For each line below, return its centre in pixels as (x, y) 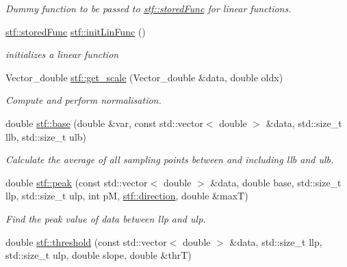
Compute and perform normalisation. (83, 100)
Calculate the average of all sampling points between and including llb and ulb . (170, 159)
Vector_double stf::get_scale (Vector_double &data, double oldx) (144, 77)
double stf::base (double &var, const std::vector (104, 123)
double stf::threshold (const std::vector (86, 241)
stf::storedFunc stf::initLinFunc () (76, 31)
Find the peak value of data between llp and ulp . (106, 218)
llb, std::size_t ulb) (46, 136)
